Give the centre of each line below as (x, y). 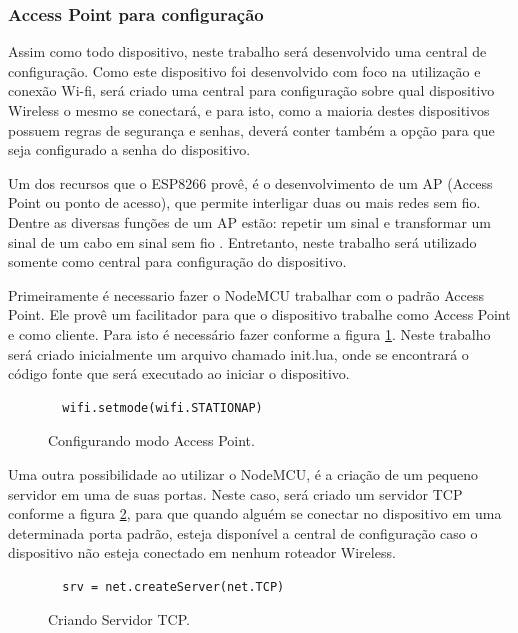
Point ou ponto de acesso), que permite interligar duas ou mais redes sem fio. (244, 202)
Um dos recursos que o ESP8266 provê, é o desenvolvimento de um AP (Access (250, 182)
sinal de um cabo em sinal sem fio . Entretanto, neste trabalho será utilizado (242, 241)
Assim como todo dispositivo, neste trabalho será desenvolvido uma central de (247, 51)
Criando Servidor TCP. (119, 619)
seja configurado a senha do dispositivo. (129, 149)
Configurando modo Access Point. (151, 440)
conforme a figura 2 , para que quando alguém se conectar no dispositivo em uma (255, 513)
